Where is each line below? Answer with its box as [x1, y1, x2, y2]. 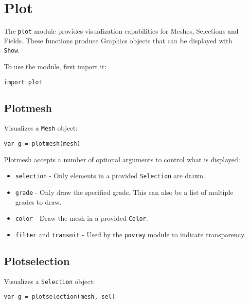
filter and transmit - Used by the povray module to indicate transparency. [15, 229, 246, 239]
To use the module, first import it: [4, 61, 107, 72]
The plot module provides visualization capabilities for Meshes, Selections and [4, 26, 239, 36]
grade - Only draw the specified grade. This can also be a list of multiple [15, 187, 233, 197]
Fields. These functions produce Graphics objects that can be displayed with [4, 35, 232, 45]
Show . [4, 45, 20, 55]
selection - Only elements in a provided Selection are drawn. [15, 171, 205, 181]
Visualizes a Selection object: [4, 276, 95, 286]
